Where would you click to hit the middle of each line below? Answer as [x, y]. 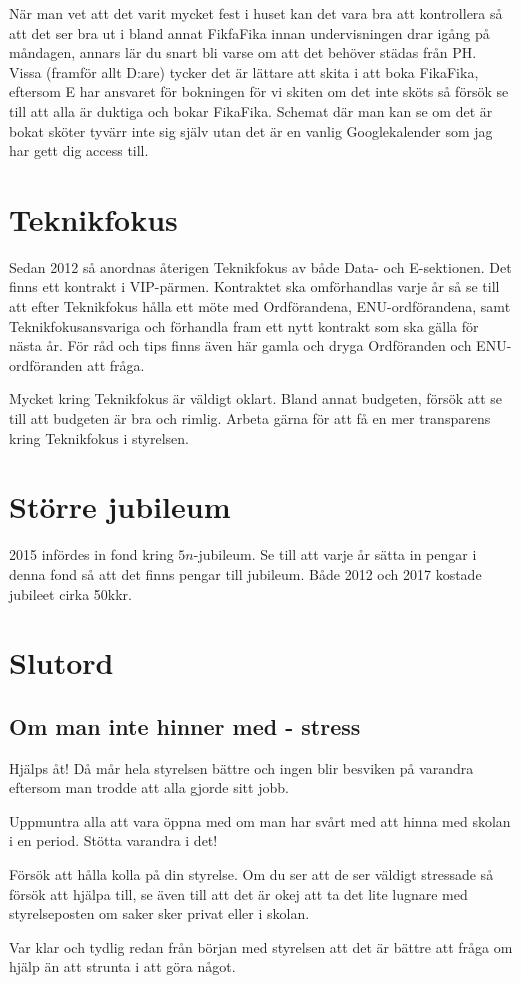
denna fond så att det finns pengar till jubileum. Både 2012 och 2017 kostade [245, 573]
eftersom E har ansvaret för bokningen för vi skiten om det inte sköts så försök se [259, 91]
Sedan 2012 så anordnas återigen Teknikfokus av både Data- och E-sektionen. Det [260, 266]
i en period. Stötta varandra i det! [113, 840]
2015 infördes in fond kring [91, 554]
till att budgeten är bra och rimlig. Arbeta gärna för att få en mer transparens [250, 418]
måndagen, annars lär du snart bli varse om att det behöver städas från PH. [243, 52]
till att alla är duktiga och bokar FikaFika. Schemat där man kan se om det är [251, 110]
